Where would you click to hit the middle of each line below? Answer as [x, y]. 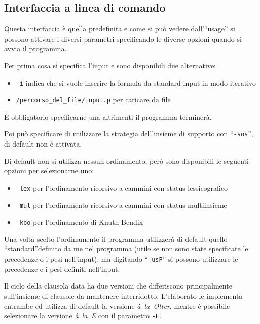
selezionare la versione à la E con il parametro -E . [83, 316]
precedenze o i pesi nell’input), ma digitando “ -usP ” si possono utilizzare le [121, 259]
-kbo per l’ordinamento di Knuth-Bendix [80, 222]
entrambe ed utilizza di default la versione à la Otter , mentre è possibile [117, 305]
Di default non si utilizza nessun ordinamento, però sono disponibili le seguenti [126, 160]
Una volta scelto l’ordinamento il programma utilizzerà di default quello [116, 239]
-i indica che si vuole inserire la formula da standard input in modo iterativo [136, 82]
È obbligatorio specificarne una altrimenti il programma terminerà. [108, 116]
